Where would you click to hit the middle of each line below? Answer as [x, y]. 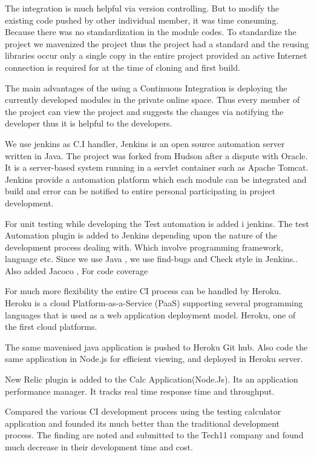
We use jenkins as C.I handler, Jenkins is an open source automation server [145, 143]
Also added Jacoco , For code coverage [77, 270]
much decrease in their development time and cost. [99, 447]
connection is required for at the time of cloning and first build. [123, 67]
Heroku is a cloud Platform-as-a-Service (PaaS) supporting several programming [154, 303]
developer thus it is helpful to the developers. [89, 123]
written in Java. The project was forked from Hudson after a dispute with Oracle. [156, 155]
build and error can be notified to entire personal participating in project [140, 191]
